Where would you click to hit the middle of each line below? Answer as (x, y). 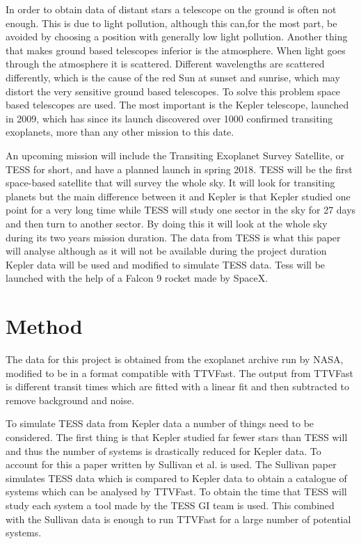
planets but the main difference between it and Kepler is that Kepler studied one (178, 196)
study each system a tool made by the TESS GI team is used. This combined (170, 505)
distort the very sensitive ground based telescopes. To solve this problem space (173, 91)
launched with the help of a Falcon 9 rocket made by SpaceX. (137, 278)
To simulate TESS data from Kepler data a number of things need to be (160, 423)
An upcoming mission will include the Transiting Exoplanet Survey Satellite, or (175, 155)
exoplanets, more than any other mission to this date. (120, 132)
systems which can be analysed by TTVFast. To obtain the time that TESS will (176, 491)
